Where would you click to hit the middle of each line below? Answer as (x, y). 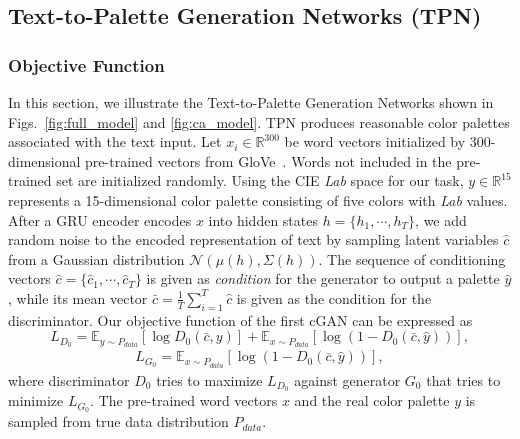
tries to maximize (209, 379)
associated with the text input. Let (115, 141)
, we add (441, 219)
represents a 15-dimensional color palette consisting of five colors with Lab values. (258, 199)
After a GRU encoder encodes (100, 219)
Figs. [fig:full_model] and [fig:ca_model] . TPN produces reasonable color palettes (259, 121)
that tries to (463, 379)
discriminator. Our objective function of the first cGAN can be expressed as (240, 319)
